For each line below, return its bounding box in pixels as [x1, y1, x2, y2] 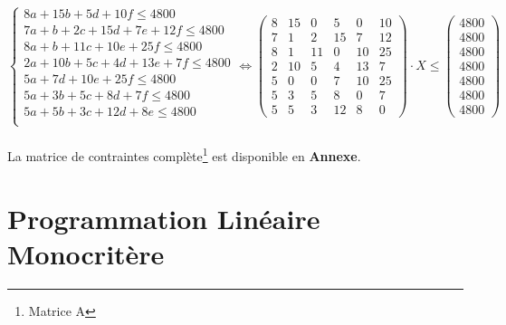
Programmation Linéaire [7, 199, 320, 236]
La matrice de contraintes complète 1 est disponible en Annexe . [7, 144, 361, 165]
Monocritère [7, 234, 165, 272]
